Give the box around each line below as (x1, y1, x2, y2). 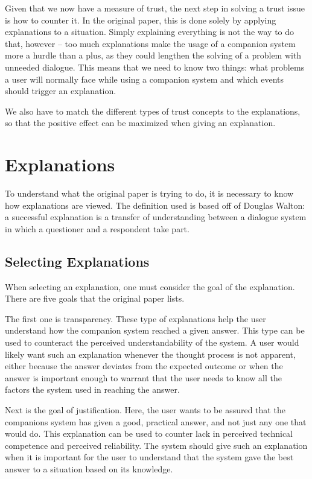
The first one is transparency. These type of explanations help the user (5, 312, 266, 325)
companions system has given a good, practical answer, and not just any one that (5, 415, 307, 428)
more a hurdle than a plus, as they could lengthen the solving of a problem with (5, 49, 302, 62)
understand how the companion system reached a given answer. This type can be (5, 324, 305, 337)
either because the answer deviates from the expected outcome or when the (5, 360, 283, 372)
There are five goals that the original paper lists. (5, 292, 185, 305)
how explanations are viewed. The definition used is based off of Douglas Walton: (5, 198, 305, 211)
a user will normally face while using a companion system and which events (5, 72, 284, 85)
